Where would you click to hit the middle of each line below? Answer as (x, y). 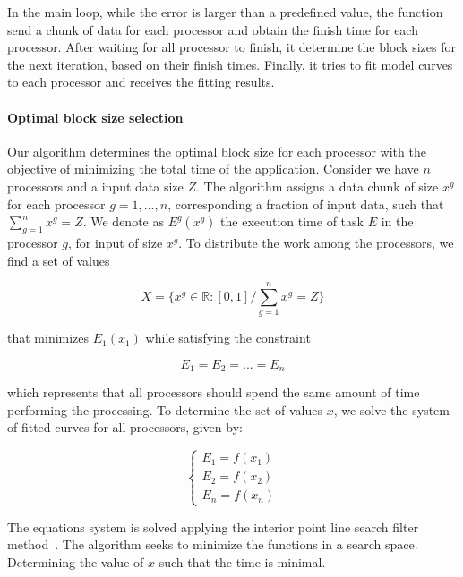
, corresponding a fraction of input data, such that (306, 204)
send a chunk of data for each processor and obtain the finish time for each (213, 29)
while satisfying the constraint (228, 338)
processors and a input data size (95, 186)
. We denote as (123, 221)
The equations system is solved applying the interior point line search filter (213, 526)
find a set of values (59, 260)
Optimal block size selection (95, 117)
